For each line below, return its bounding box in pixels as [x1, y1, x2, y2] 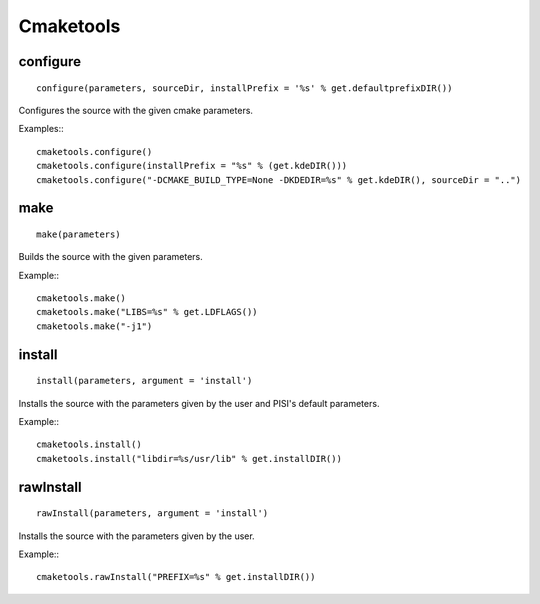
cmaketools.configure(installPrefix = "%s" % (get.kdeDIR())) [36, 160, 348, 172]
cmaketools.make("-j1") [36, 320, 153, 332]
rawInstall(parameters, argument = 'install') [36, 508, 269, 519]
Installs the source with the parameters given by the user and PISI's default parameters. [18, 397, 380, 409]
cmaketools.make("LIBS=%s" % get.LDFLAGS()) [36, 306, 259, 318]
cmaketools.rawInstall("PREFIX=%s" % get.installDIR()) [36, 571, 316, 583]
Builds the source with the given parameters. [18, 251, 204, 263]
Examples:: [18, 123, 64, 135]
